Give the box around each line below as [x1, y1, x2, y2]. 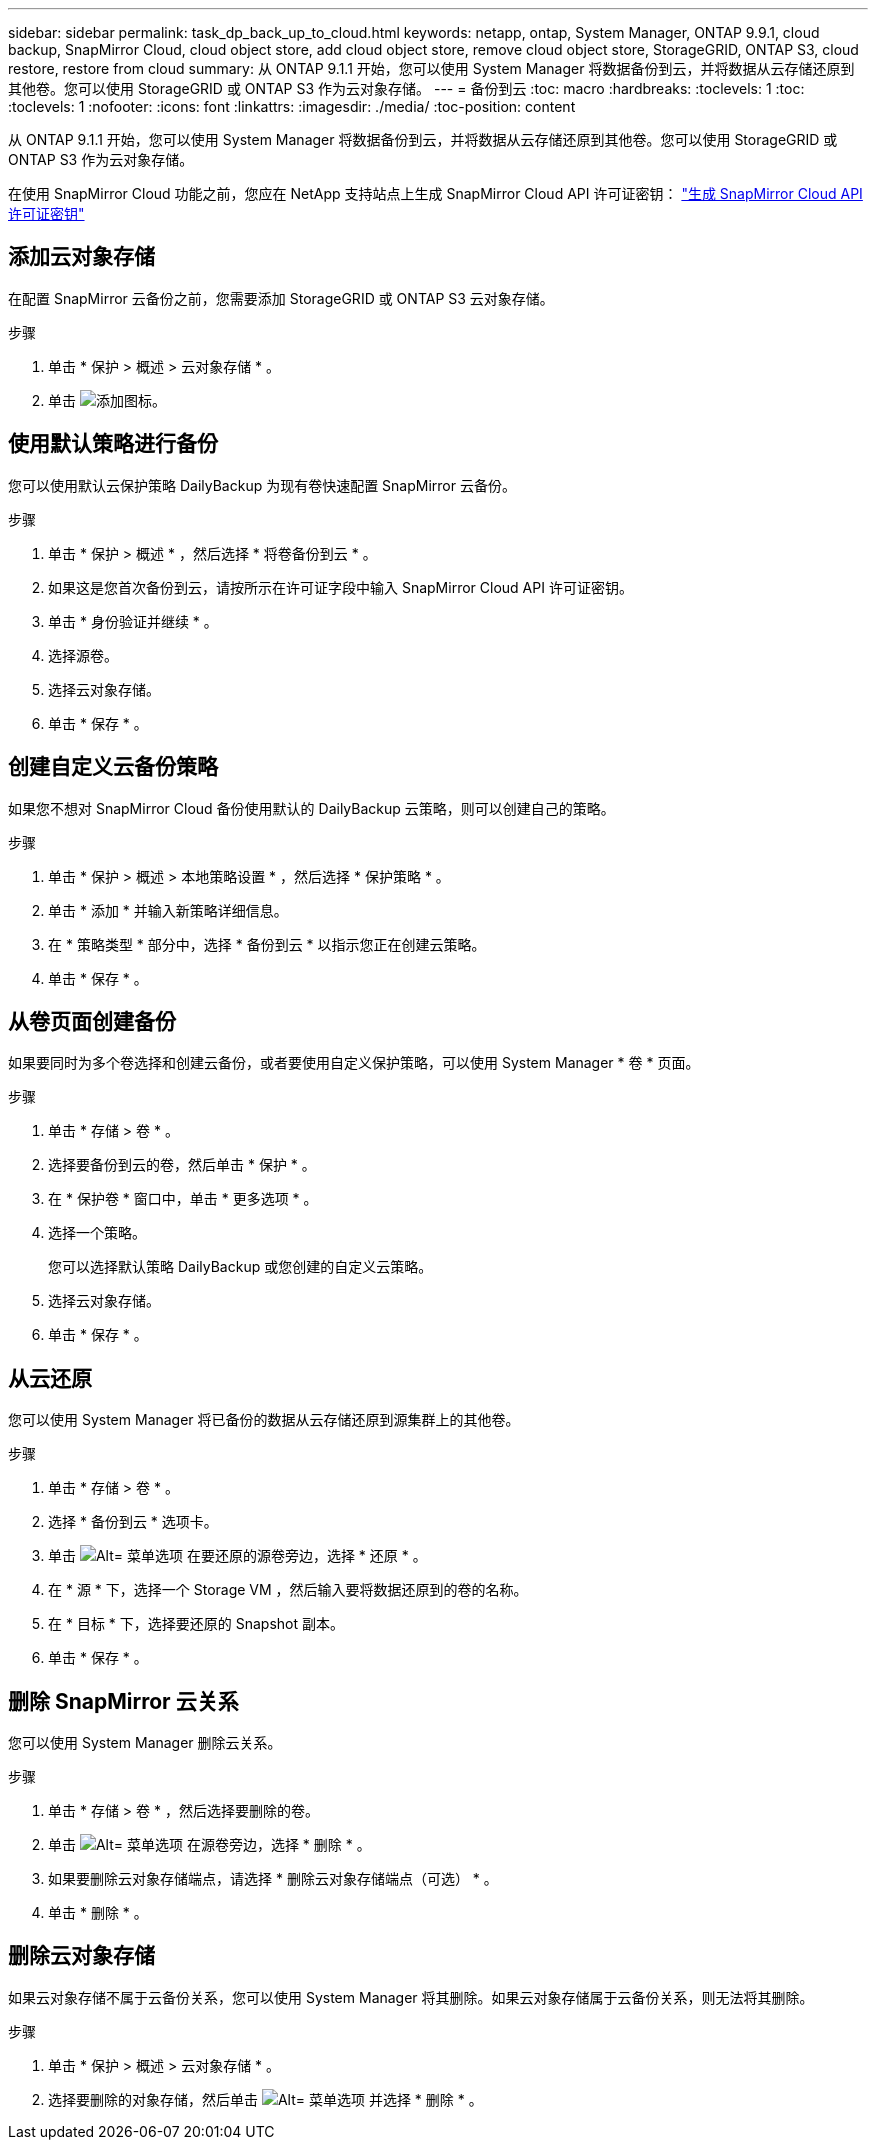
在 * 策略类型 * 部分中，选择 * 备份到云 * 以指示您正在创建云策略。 [48, 935, 486, 953]
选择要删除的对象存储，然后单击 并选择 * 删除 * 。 [48, 2090, 483, 2108]
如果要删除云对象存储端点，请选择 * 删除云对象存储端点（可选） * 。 [48, 1870, 498, 1888]
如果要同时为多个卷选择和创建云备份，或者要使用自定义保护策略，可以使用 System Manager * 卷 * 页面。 [8, 1054, 700, 1072]
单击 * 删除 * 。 [48, 1904, 148, 1922]
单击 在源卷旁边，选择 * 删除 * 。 [48, 1836, 371, 1854]
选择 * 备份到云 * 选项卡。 [48, 1513, 218, 1531]
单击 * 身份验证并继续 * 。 [48, 612, 218, 630]
